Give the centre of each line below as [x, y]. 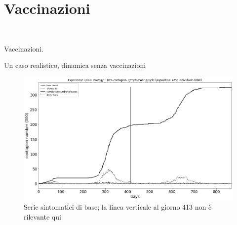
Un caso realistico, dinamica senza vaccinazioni [75, 65]
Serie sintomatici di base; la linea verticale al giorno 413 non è [118, 207]
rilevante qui [42, 216]
